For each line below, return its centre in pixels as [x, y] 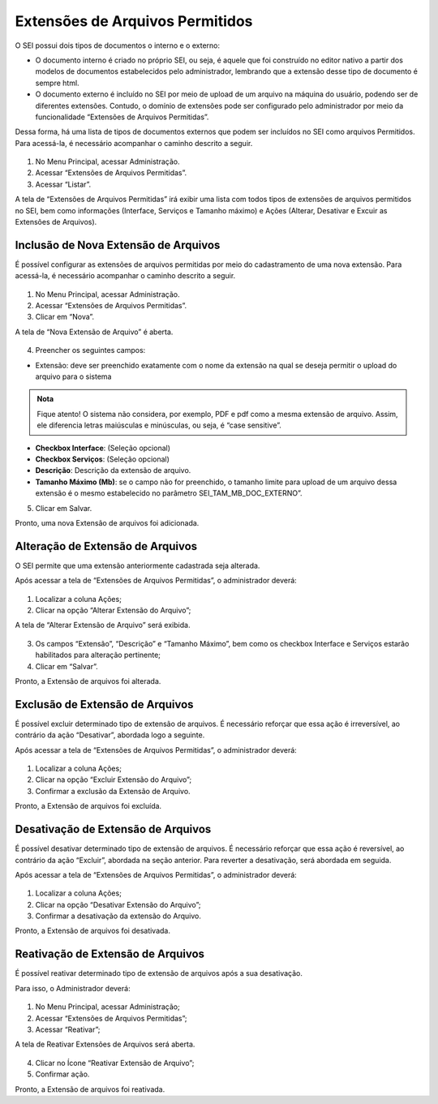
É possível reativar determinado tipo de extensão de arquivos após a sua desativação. [159, 973]
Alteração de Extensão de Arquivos [106, 546]
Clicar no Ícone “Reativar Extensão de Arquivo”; [115, 1063]
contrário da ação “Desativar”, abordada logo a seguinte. [110, 735]
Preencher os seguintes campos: [90, 350]
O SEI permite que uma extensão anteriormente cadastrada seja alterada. [137, 565]
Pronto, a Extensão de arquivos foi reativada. [90, 1089]
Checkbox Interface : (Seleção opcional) [103, 448]
